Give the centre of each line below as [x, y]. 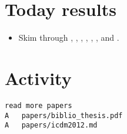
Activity [38, 78]
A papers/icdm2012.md [51, 125]
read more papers [39, 105]
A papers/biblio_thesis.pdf [64, 115]
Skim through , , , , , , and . [69, 37]
